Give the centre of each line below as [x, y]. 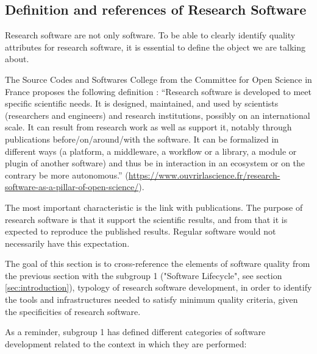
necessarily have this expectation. [67, 243]
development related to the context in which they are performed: [126, 343]
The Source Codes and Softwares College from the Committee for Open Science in [158, 79]
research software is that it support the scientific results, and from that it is [146, 219]
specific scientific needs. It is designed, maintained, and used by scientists [142, 103]
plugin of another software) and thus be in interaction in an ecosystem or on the [155, 163]
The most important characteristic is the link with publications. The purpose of [154, 207]
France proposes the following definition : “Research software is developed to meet [158, 91]
